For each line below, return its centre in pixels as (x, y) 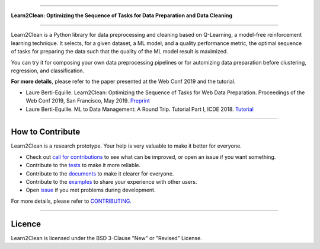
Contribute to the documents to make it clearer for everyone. (100, 173)
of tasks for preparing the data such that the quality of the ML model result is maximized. (119, 52)
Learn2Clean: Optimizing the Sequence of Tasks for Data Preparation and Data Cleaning (122, 15)
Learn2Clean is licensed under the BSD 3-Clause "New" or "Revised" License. (107, 238)
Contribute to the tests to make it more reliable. (83, 165)
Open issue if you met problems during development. (91, 190)
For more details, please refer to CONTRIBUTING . (71, 201)
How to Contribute (46, 132)
